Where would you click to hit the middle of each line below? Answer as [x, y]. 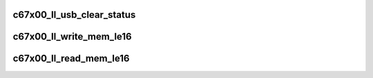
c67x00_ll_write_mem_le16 [72, 37]
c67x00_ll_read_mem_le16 [71, 58]
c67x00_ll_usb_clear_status [74, 15]
